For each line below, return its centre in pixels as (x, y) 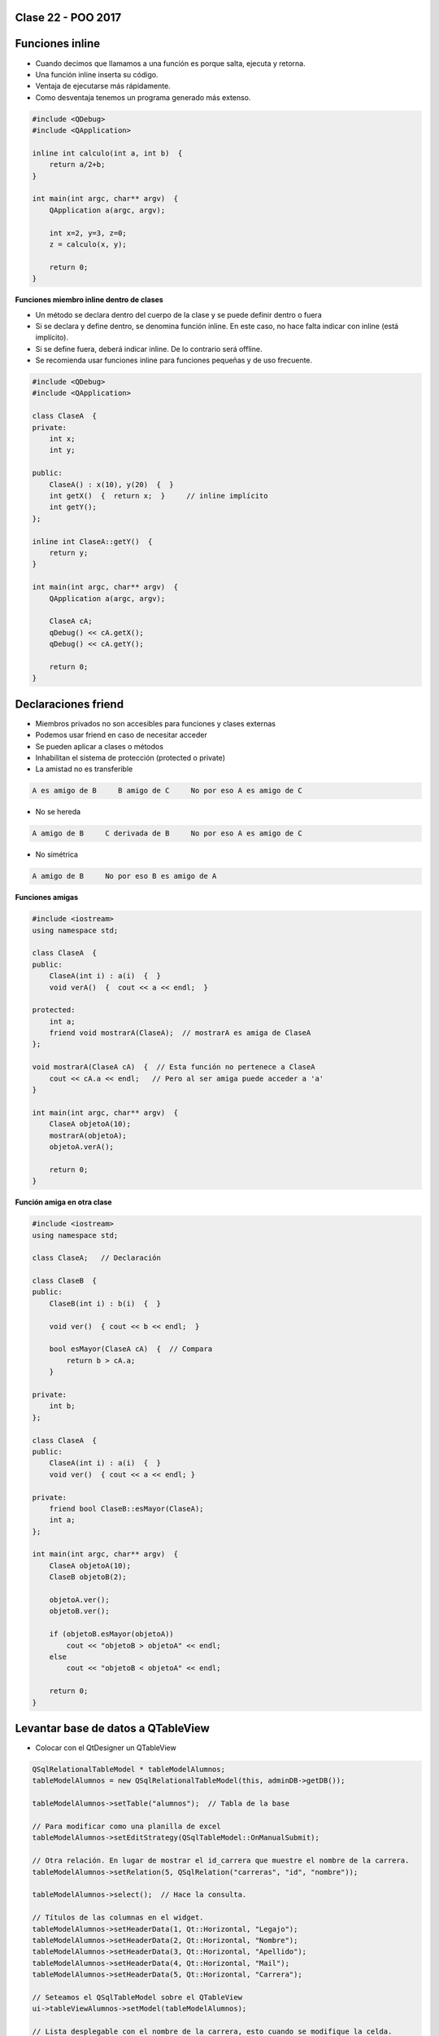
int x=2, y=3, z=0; (88, 233)
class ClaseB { (65, 1281)
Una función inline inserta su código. (97, 74)
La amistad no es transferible (84, 769)
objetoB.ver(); (79, 1611)
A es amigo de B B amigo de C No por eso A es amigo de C (167, 791)
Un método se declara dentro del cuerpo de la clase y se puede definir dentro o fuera (178, 314)
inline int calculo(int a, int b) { (107, 153)
